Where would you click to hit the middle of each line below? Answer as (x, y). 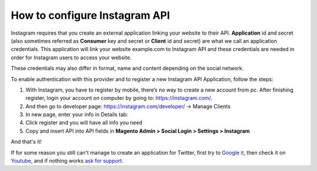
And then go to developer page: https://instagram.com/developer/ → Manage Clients (128, 106)
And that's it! (26, 142)
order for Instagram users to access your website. (71, 57)
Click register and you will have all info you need (84, 123)
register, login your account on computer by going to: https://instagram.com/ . (119, 98)
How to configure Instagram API (90, 15)
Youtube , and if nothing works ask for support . (67, 161)
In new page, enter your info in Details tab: (77, 115)
